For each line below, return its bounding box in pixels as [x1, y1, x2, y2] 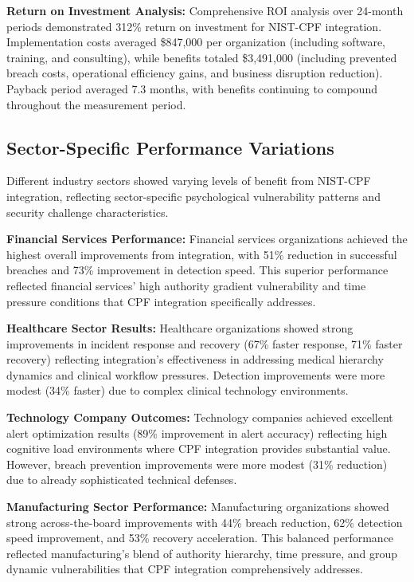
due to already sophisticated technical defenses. [6, 471, 237, 488]
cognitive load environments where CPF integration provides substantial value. [6, 440, 391, 457]
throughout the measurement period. [6, 96, 186, 112]
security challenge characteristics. [6, 203, 169, 220]
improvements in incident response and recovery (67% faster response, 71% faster [6, 335, 403, 352]
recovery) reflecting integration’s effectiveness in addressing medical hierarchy [6, 351, 384, 368]
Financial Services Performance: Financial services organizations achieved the [6, 230, 408, 247]
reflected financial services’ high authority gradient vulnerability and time [6, 277, 366, 293]
